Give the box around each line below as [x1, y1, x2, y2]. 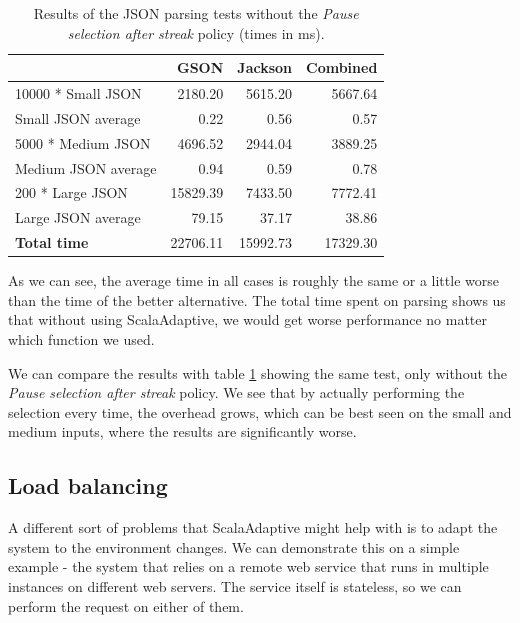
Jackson [237, 57, 293, 78]
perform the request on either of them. [8, 595, 244, 616]
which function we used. [8, 328, 155, 349]
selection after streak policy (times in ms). [67, 22, 325, 43]
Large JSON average [15, 207, 141, 228]
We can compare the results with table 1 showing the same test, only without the [8, 362, 507, 383]
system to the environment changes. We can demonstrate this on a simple [8, 536, 460, 557]
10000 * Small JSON [15, 83, 142, 104]
